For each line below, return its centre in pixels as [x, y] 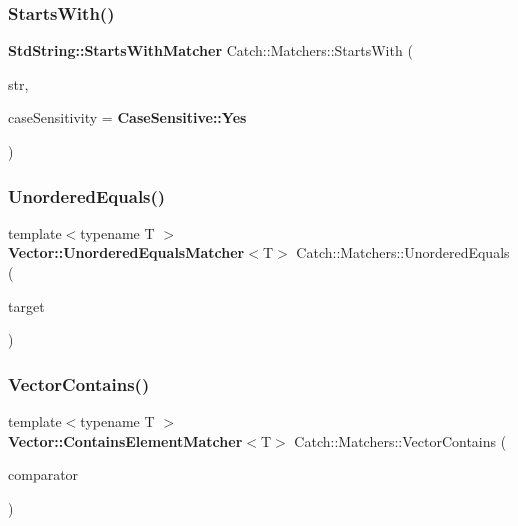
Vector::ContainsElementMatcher [125, 440]
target [26, 305]
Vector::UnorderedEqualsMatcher [126, 252]
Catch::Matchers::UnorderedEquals [403, 252]
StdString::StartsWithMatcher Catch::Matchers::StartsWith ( [210, 50]
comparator [43, 474]
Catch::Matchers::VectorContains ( [400, 440]
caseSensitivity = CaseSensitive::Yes [127, 117]
